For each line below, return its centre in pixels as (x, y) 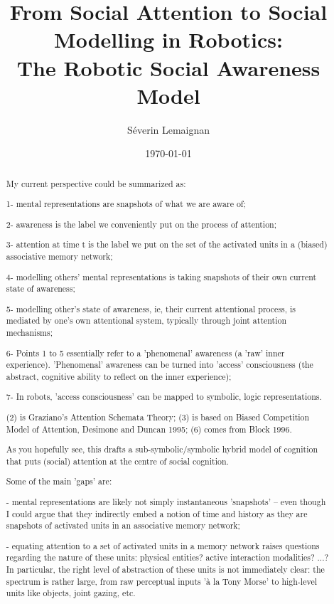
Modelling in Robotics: (168, 39)
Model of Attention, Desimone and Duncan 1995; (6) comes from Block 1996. (149, 429)
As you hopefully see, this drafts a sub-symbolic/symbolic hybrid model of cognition (162, 449)
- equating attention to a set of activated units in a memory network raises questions (163, 545)
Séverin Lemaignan (168, 129)
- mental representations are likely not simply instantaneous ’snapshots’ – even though (166, 501)
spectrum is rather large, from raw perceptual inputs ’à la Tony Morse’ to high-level (161, 581)
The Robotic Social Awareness (168, 67)
